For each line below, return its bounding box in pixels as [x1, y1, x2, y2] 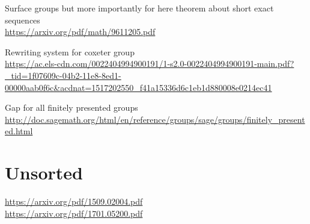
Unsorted [5, 160, 83, 185]
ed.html [5, 125, 33, 137]
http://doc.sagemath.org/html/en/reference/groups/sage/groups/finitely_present [5, 113, 305, 125]
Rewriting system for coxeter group [5, 45, 135, 58]
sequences [5, 13, 40, 26]
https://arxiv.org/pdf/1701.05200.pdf [5, 207, 143, 219]
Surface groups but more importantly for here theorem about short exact [5, 2, 274, 14]
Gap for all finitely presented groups [5, 101, 138, 114]
